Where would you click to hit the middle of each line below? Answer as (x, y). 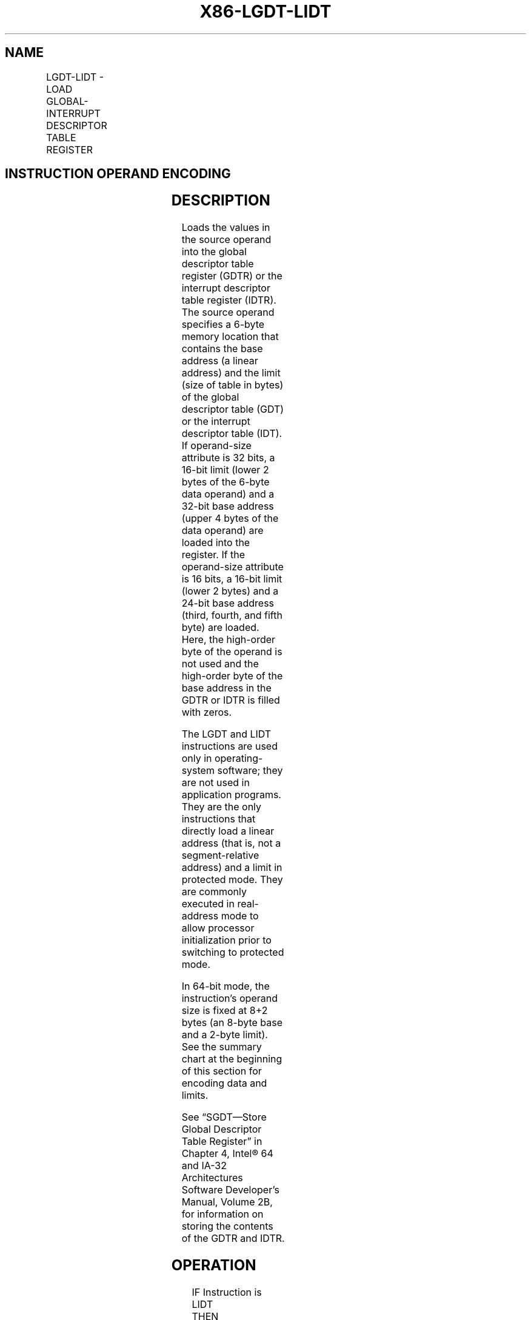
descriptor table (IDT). (232, 434)
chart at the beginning (232, 1059)
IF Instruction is (227, 1292)
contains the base (222, 349)
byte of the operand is (232, 652)
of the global (210, 397)
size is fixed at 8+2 (225, 1011)
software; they (250, 771)
